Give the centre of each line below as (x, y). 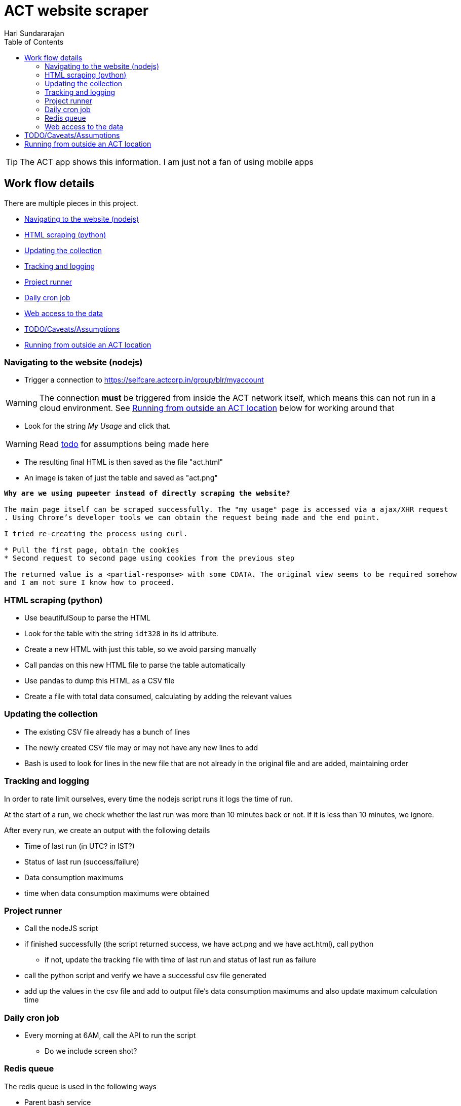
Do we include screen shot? (91, 1051)
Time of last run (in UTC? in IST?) (80, 846)
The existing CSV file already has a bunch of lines (107, 732)
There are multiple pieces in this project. (71, 203)
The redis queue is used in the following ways (81, 1086)
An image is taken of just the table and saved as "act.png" (121, 478)
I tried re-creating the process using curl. (96, 534)
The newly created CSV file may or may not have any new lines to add (141, 747)
